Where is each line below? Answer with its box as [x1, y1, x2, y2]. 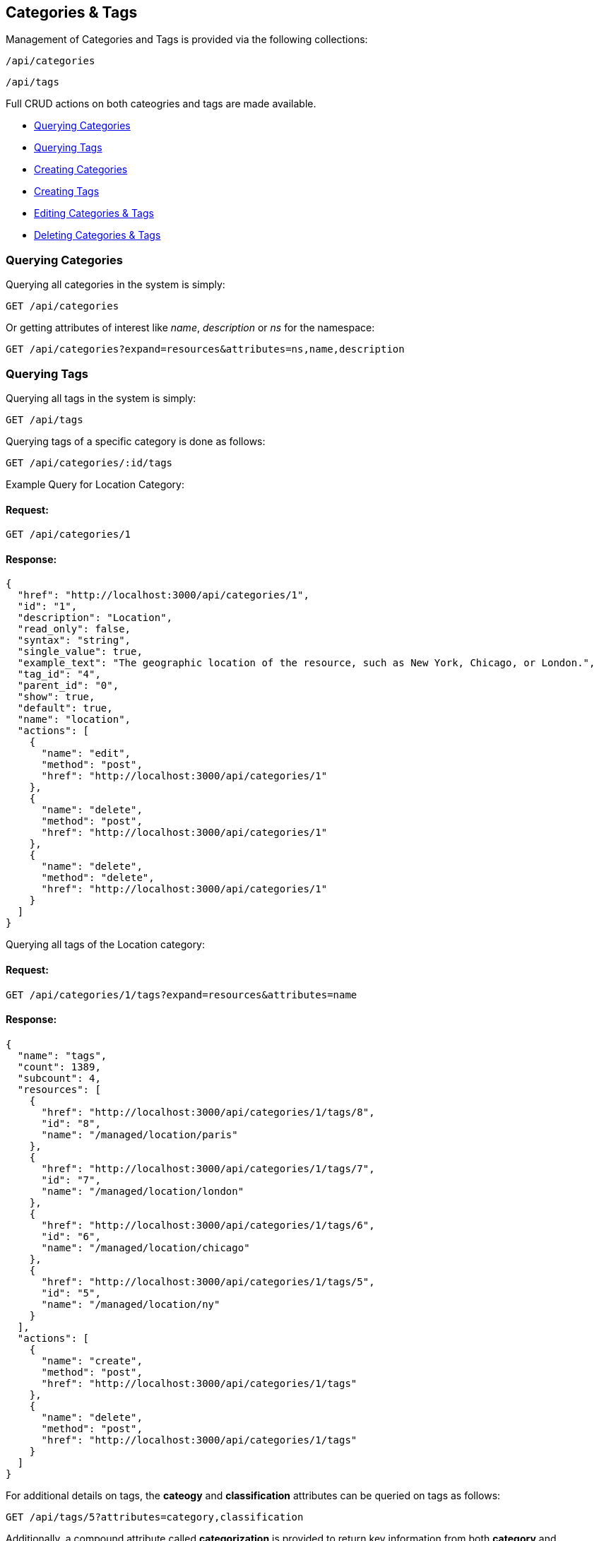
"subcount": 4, [17, 1072, 101, 1084]
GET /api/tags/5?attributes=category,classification [6, 1511, 304, 1523]
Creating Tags [34, 185, 100, 198]
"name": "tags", [17, 1049, 107, 1061]
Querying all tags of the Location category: [6, 938, 206, 951]
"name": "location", [17, 714, 131, 726]
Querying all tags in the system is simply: [6, 391, 196, 404]
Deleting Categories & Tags [34, 229, 161, 242]
